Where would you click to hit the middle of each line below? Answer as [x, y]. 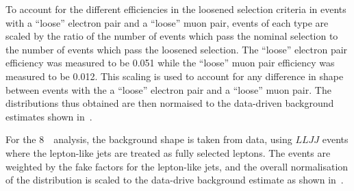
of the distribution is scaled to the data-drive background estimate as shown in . [175, 180]
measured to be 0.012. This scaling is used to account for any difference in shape [175, 76]
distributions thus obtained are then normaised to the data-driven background [170, 103]
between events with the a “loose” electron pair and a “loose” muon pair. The [168, 89]
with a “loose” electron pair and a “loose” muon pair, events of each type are [167, 22]
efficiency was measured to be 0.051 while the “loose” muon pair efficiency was [170, 63]
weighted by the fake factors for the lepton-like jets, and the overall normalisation [177, 166]
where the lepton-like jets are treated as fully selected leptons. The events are [168, 152]
